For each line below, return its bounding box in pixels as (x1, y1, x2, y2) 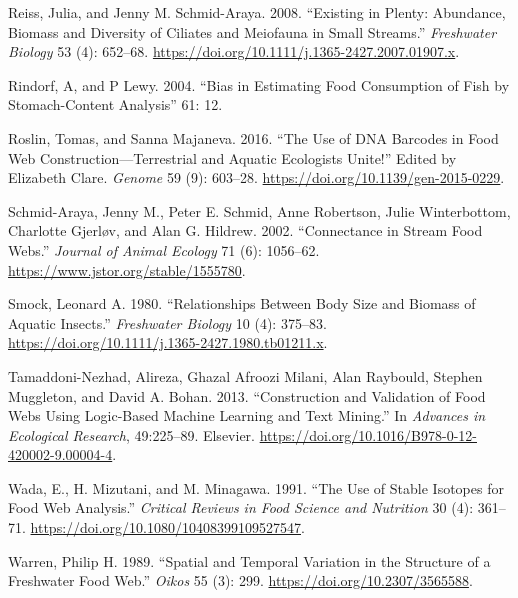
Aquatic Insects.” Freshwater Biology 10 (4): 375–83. (8, 312, 327, 333)
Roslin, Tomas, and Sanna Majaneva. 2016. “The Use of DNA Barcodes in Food (8, 127, 499, 148)
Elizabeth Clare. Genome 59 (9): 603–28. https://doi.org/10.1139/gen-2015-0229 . (8, 167, 505, 188)
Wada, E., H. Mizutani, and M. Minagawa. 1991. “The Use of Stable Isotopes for (8, 477, 504, 498)
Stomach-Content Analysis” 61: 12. (8, 94, 223, 115)
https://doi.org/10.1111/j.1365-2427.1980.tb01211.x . (8, 332, 328, 353)
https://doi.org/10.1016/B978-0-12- (259, 424, 477, 445)
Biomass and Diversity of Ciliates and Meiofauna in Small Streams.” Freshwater (8, 21, 497, 42)
